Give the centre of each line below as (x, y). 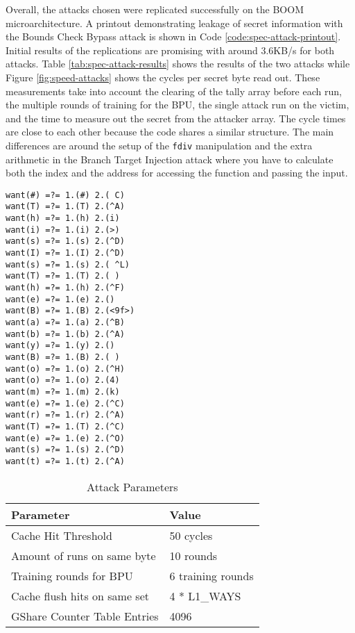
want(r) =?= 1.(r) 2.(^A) (65, 415)
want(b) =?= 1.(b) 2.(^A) (65, 334)
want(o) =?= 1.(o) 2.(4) (63, 380)
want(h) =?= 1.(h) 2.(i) (63, 219)
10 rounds (193, 555)
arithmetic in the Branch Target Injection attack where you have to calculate (170, 159)
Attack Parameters (132, 486)
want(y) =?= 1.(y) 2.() (60, 346)
